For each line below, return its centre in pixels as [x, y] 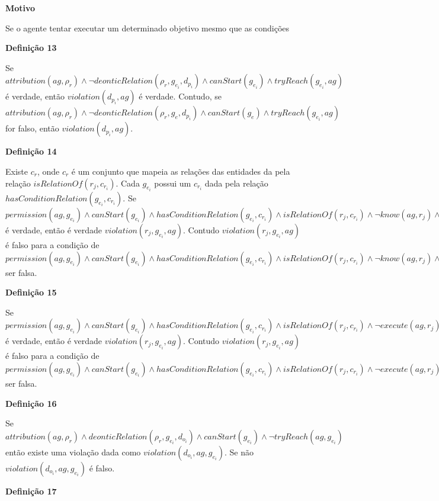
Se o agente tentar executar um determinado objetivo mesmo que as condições [148, 28]
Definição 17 [31, 491]
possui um [173, 183]
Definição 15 [31, 292]
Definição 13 [31, 48]
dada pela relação [236, 183]
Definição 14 [31, 151]
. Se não [239, 452]
